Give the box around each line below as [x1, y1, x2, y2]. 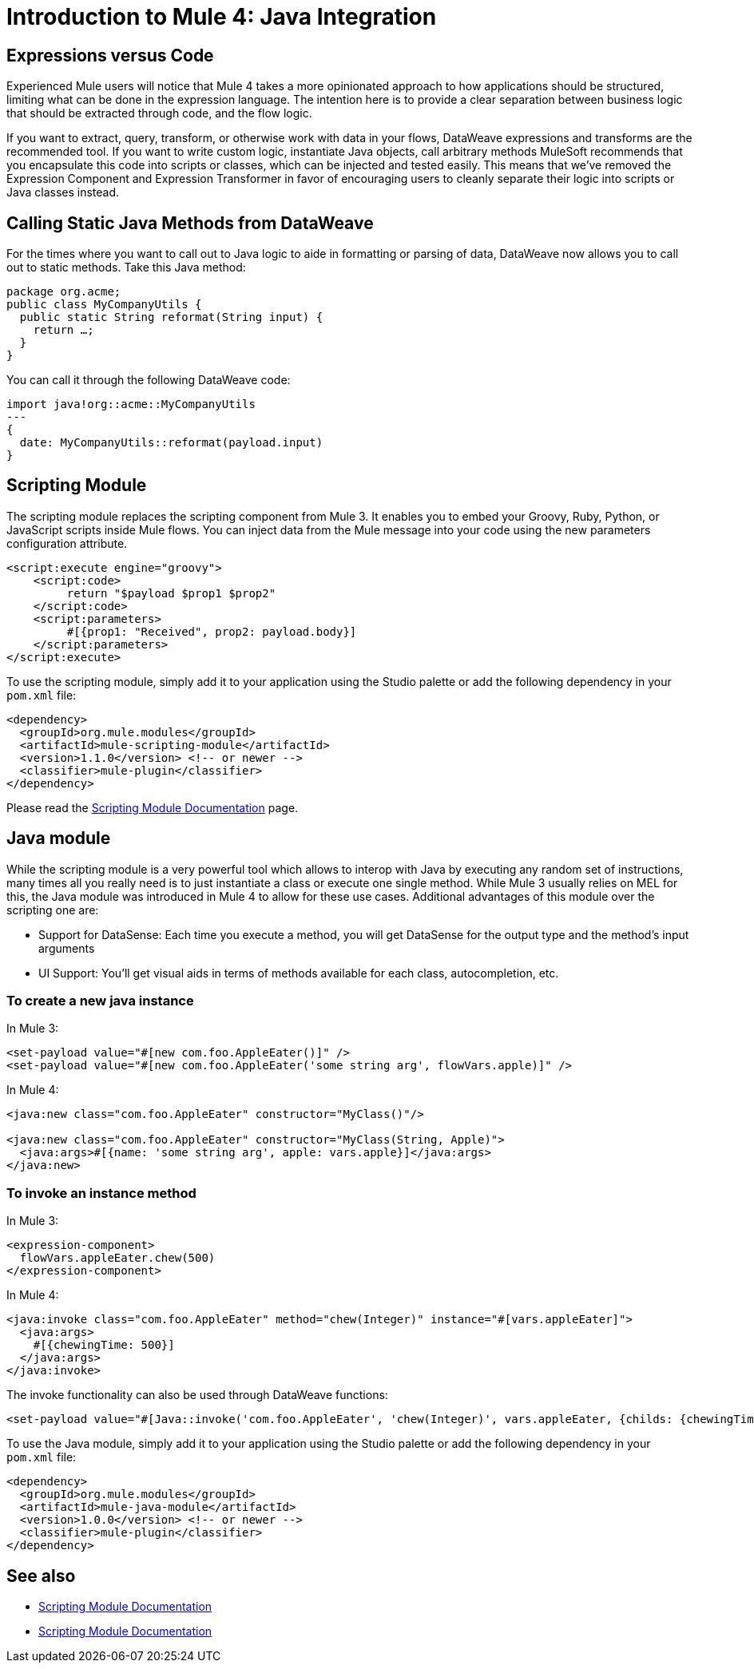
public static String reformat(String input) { [19, 311, 323, 324]
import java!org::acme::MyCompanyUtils [6, 398, 256, 411]
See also [6, 1565, 76, 1586]
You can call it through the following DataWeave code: [6, 373, 291, 387]
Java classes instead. [6, 185, 120, 200]
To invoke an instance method [6, 1184, 196, 1201]
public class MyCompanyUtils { [6, 298, 202, 311]
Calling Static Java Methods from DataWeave [6, 212, 374, 233]
